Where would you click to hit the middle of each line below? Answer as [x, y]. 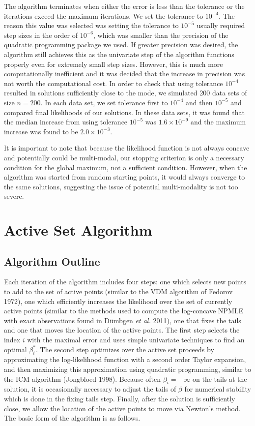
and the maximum [218, 122]
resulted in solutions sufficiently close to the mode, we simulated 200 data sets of [126, 93]
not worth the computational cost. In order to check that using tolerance [113, 83]
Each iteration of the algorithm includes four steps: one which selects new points [125, 282]
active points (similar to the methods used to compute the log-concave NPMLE [124, 311]
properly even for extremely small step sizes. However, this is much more [113, 64]
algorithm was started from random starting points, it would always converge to [125, 177]
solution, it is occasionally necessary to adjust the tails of [90, 389]
